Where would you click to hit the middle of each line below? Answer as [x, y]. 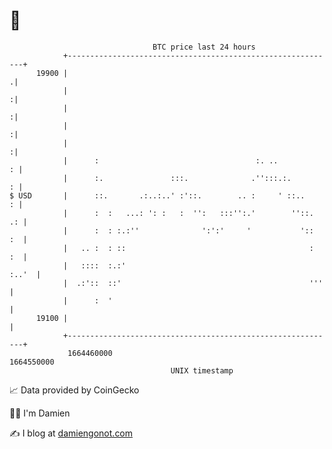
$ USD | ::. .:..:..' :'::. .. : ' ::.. [157, 195]
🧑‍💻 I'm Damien [40, 413]
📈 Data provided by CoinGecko [74, 390]
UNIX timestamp [202, 370]
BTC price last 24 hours [204, 47]
